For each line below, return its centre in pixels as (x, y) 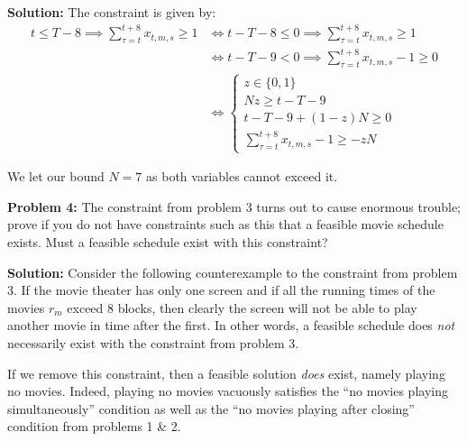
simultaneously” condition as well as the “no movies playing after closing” (211, 408)
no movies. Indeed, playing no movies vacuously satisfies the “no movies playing (228, 391)
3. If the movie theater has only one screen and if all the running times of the (221, 290)
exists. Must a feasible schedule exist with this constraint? (168, 241)
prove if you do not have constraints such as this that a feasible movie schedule (225, 224)
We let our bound (56, 176)
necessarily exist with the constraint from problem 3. (153, 342)
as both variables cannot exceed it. (242, 176)
